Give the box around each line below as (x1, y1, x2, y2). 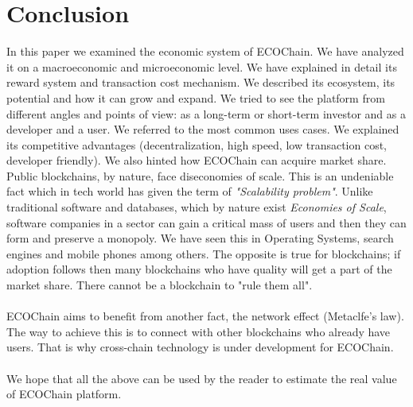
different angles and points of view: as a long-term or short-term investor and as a (6, 105, 406, 122)
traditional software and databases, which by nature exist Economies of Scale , (6, 199, 387, 215)
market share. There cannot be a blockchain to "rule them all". (6, 277, 313, 293)
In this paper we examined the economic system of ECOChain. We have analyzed (6, 43, 404, 60)
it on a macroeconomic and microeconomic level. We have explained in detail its (6, 58, 397, 75)
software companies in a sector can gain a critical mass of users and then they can (6, 214, 407, 231)
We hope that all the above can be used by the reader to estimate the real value (6, 370, 397, 386)
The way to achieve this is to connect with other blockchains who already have (6, 323, 391, 339)
